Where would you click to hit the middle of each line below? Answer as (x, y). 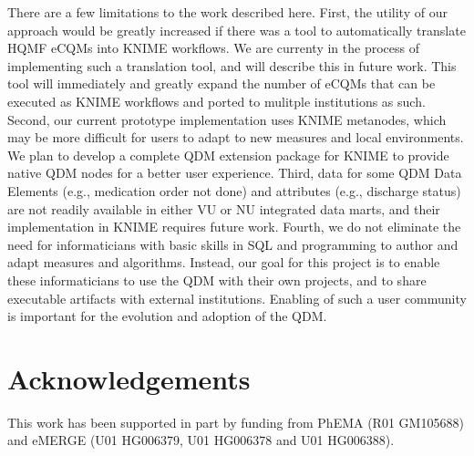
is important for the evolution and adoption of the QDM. (167, 316)
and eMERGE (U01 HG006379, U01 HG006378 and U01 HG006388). (201, 440)
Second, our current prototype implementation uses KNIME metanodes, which (227, 119)
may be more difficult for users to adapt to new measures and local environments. (236, 137)
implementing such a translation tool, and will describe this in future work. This (232, 65)
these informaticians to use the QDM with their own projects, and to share (217, 280)
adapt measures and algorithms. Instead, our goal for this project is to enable (224, 262)
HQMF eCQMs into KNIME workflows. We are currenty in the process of (213, 48)
